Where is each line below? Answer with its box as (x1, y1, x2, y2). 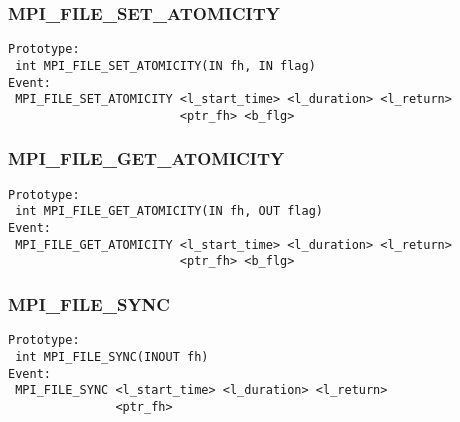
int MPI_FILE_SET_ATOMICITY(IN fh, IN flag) (15, 58, 316, 73)
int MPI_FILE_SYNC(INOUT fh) (15, 349, 209, 364)
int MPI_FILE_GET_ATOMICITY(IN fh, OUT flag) (15, 204, 323, 219)
